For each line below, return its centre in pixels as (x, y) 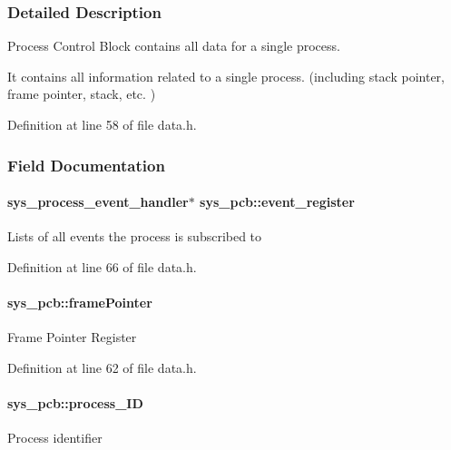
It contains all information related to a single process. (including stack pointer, (226, 76)
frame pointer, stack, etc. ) (82, 94)
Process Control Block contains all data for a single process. (174, 46)
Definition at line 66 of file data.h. (102, 266)
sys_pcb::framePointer (80, 303)
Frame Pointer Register (72, 337)
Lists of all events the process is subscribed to (135, 236)
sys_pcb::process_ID (75, 403)
